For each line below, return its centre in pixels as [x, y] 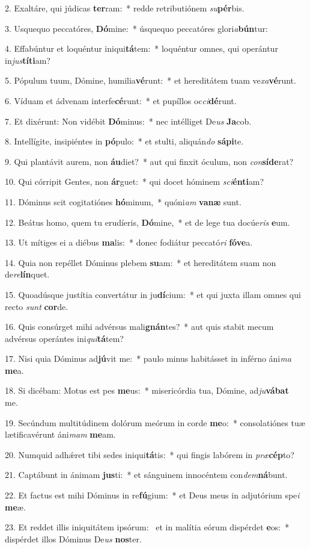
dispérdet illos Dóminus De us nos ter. [73, 538]
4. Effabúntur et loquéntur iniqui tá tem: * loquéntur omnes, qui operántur [141, 48]
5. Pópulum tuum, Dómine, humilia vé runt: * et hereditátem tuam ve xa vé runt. [150, 80]
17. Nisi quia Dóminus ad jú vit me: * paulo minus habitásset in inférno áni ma [148, 358]
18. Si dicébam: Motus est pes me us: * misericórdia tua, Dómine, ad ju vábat [147, 390]
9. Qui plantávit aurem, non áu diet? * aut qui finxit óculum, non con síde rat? [149, 161]
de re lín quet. [27, 274]
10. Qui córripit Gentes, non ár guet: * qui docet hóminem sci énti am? [135, 181]
